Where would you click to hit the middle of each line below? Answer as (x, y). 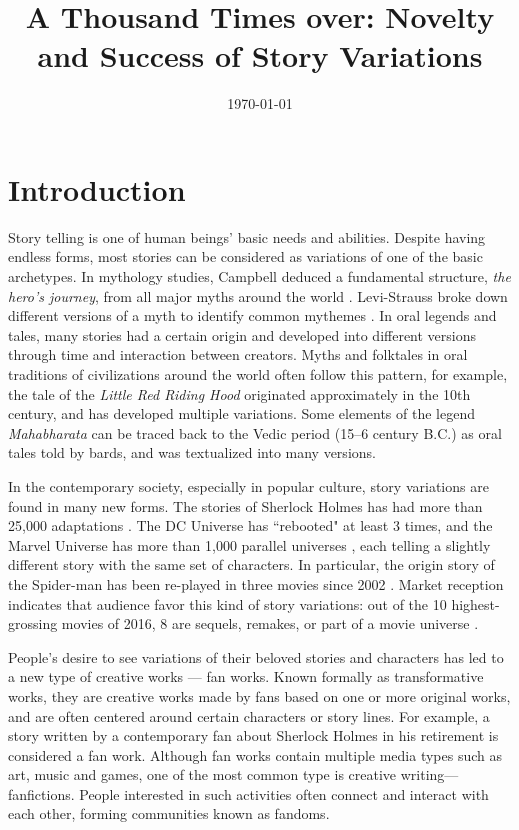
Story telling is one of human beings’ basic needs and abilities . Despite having (247, 236)
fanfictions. (41, 793)
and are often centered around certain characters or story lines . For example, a (249, 715)
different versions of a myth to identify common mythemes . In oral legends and (252, 315)
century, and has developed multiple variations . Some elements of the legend (241, 413)
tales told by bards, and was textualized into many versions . (192, 452)
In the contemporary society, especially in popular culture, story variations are (248, 485)
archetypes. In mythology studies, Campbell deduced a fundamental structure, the (259, 276)
